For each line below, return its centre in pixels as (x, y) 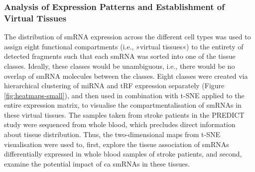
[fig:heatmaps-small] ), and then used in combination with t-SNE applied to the (124, 95)
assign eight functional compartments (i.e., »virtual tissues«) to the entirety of (124, 46)
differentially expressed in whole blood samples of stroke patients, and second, (123, 154)
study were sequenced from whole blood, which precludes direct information (120, 124)
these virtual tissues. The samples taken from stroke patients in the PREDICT (124, 114)
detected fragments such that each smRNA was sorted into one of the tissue (120, 56)
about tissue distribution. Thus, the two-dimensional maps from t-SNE (112, 134)
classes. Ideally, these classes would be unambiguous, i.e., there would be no (120, 66)
